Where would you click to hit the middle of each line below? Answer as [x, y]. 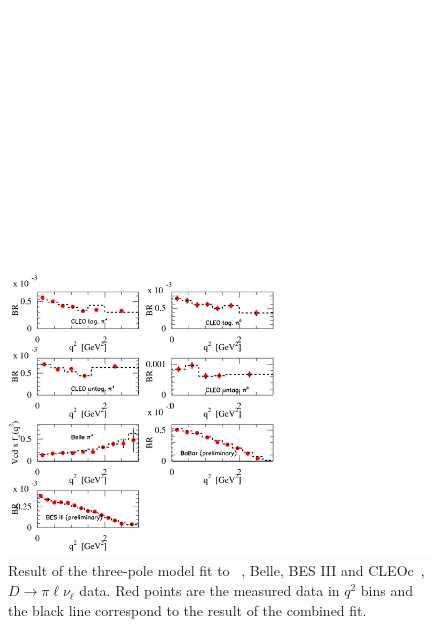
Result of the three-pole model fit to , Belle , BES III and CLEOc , [216, 570]
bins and [387, 590]
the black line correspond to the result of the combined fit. [187, 609]
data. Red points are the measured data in [209, 590]
